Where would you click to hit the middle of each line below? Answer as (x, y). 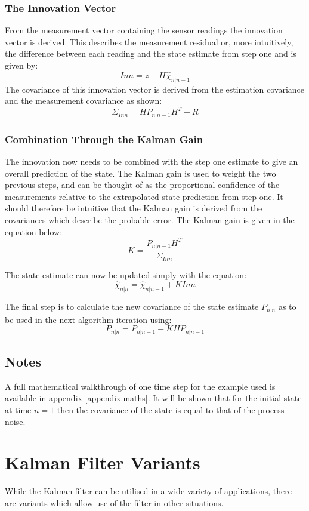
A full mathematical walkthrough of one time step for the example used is (140, 386)
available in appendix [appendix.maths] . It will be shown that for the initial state (153, 398)
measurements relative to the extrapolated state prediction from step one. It (144, 196)
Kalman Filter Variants (103, 462)
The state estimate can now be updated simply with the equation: (126, 274)
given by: (21, 65)
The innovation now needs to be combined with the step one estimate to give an (152, 161)
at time (18, 410)
